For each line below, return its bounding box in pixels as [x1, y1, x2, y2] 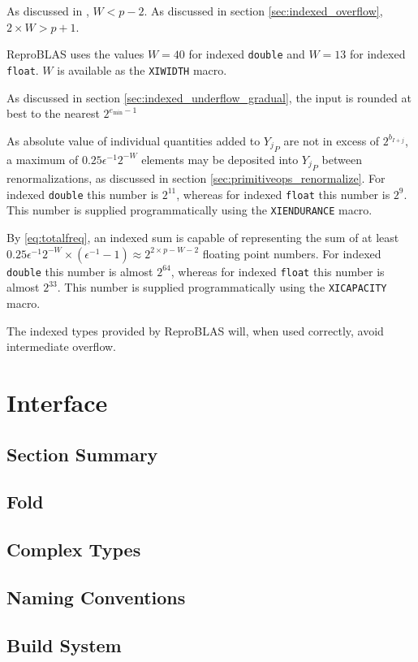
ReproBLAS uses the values [6, 45, 144, 63]
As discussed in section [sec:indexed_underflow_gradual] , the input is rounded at [6, 89, 412, 106]
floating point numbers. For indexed [202, 244, 381, 262]
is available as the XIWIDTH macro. [57, 61, 227, 78]
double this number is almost [6, 262, 153, 279]
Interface [6, 385, 108, 418]
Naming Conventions [6, 584, 186, 609]
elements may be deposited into [141, 150, 299, 167]
